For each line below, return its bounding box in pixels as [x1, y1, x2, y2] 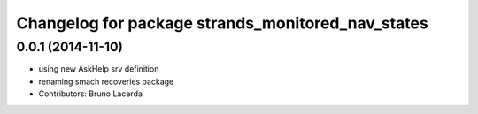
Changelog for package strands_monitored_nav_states [16, 13, 428, 33]
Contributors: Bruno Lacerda [38, 88, 143, 99]
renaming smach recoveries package [38, 76, 174, 87]
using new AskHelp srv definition [38, 64, 159, 74]
